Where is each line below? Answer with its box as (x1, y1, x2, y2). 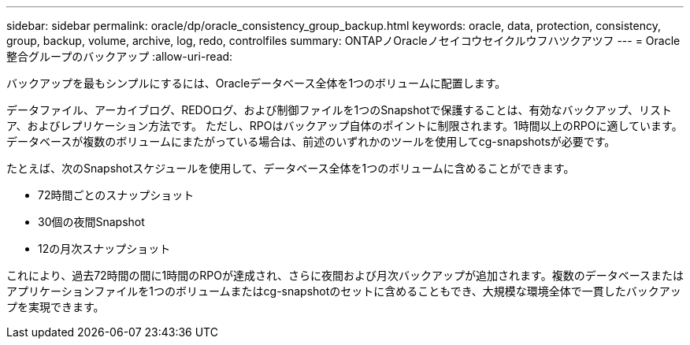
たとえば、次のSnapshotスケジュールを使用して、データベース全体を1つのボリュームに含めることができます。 (6, 161, 575, 175)
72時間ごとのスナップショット (38, 188, 195, 202)
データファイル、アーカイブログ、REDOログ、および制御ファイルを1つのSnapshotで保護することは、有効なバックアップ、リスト (6, 103, 673, 117)
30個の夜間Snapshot (38, 215, 145, 228)
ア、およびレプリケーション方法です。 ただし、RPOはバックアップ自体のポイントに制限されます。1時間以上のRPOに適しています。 (6, 119, 683, 132)
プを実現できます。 (6, 300, 105, 313)
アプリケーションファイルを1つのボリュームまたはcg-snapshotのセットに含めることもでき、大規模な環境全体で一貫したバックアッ (6, 284, 681, 298)
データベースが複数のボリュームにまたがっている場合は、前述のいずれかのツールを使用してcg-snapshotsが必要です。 (6, 135, 616, 148)
